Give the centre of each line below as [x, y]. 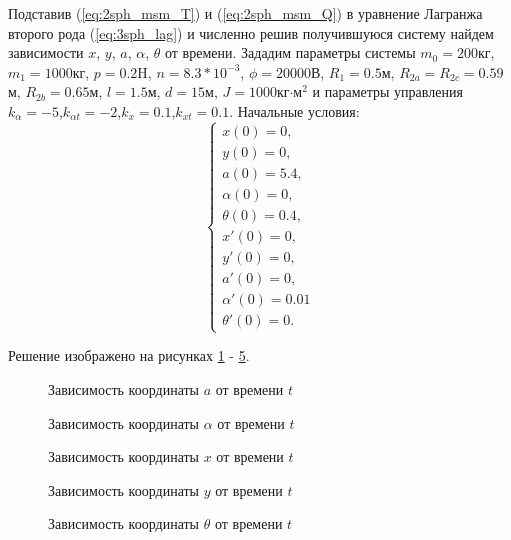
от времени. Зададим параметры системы [290, 52]
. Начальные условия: [294, 110]
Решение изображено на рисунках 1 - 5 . [129, 355]
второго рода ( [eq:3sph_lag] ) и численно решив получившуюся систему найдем [251, 32]
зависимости [46, 52]
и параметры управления [387, 91]
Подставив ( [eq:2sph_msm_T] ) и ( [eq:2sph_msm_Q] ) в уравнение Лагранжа [245, 13]
